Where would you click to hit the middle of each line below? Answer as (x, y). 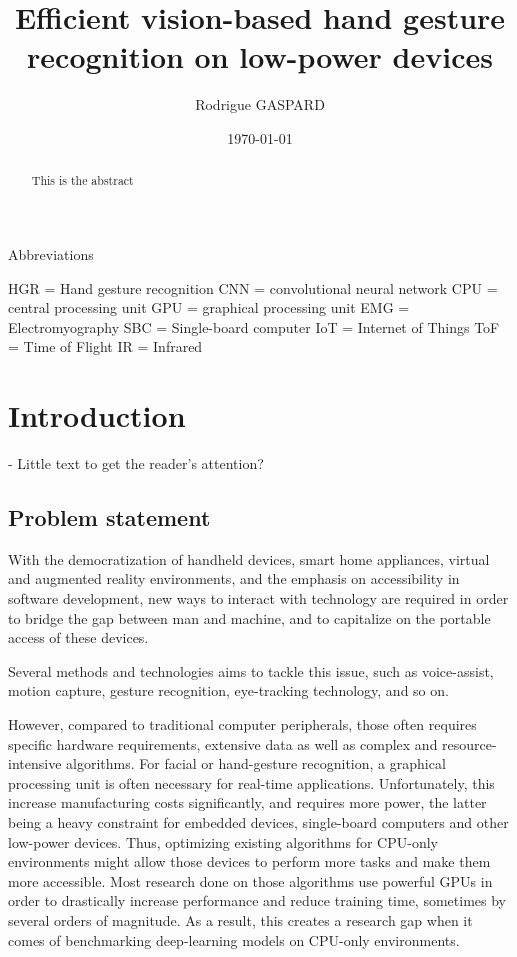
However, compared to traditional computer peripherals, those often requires (242, 724)
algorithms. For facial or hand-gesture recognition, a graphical (256, 763)
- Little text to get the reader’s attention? (136, 463)
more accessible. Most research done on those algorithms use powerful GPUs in (250, 880)
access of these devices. (78, 637)
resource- (469, 743)
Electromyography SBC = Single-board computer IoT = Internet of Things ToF (254, 326)
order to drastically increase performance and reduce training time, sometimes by (257, 900)
